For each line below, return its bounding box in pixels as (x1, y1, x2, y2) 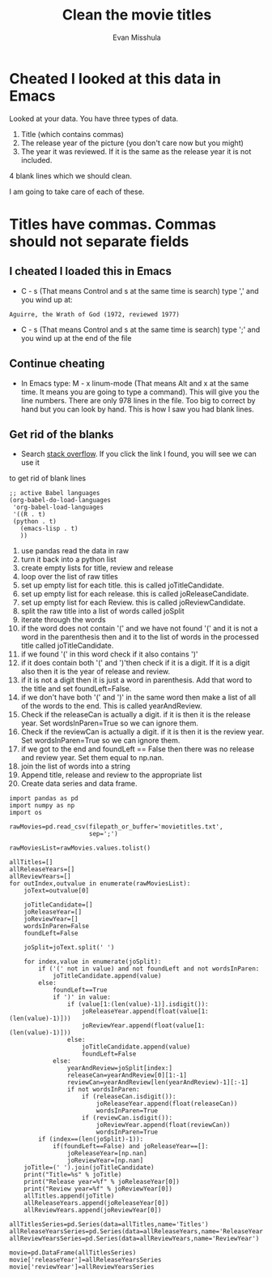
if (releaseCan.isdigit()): (81, 1093, 176, 1101)
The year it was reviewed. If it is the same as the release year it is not (20, 146, 252, 156)
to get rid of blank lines (9, 473, 87, 484)
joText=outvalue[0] (23, 887, 90, 895)
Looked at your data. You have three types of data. (9, 114, 179, 123)
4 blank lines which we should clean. (9, 170, 132, 180)
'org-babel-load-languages (12, 503, 104, 512)
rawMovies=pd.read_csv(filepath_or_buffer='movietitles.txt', (9, 823, 223, 831)
